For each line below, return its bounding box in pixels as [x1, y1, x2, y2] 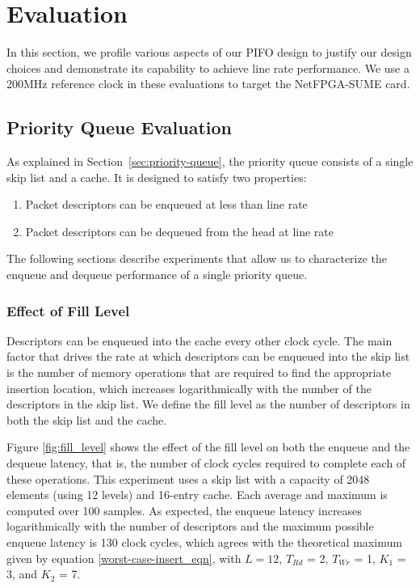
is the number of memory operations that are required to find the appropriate [6, 364, 392, 381]
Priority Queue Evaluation [6, 115, 233, 140]
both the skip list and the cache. [6, 411, 167, 428]
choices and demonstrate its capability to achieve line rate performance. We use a [6, 59, 409, 76]
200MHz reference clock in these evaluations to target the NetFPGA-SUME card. [6, 75, 410, 92]
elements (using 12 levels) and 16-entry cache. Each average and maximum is [6, 486, 388, 503]
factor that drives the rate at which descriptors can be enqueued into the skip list [6, 348, 410, 365]
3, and [6, 565, 38, 582]
